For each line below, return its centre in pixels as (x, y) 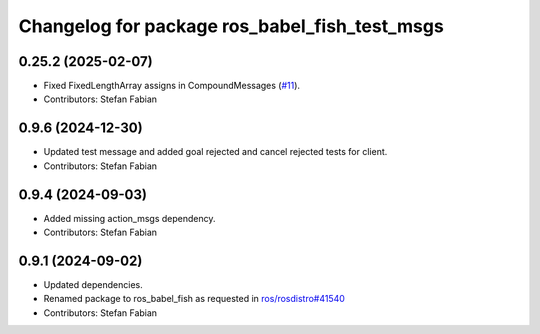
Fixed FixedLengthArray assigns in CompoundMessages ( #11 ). (171, 86)
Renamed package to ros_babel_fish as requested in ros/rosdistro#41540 (194, 299)
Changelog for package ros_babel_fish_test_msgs (231, 26)
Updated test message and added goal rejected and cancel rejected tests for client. (215, 152)
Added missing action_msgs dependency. (129, 218)
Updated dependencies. (93, 284)
